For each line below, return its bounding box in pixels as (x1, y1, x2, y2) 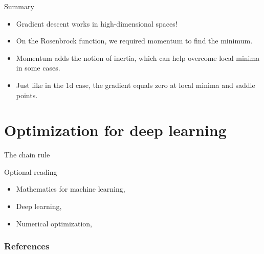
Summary (4, 1, 34, 11)
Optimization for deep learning (4, 120, 227, 141)
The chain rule (4, 149, 50, 160)
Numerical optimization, (16, 218, 93, 228)
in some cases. (16, 62, 60, 73)
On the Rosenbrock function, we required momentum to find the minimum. (16, 35, 253, 46)
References (4, 240, 50, 252)
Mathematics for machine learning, (16, 183, 125, 194)
